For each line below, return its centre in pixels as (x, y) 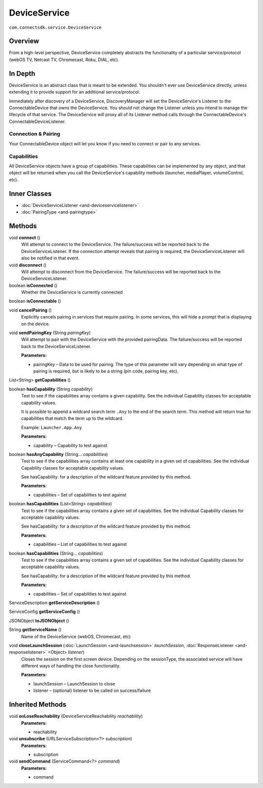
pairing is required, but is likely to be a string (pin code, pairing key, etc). (106, 371)
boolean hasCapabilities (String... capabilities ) (56, 553)
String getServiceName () (35, 630)
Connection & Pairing (35, 134)
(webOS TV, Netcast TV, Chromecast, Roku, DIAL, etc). (64, 59)
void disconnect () (28, 265)
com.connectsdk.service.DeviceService (55, 27)
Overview (24, 41)
